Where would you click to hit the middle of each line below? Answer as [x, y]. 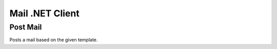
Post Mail [26, 27]
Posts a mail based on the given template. [54, 40]
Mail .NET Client [44, 13]
